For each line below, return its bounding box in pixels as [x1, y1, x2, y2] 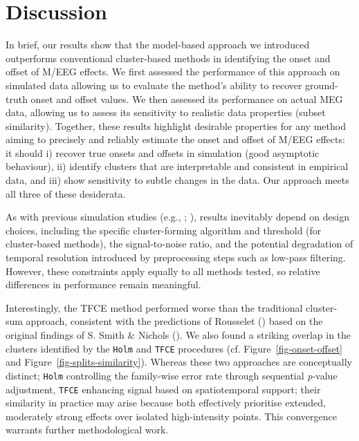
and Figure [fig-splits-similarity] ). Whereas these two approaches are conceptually [6, 355, 352, 369]
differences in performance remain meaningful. [6, 277, 201, 292]
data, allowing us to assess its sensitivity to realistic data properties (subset [6, 105, 326, 120]
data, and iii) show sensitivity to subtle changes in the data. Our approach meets [6, 173, 349, 187]
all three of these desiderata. [6, 186, 126, 200]
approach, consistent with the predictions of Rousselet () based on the [26, 314, 323, 328]
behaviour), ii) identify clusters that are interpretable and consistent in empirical [6, 159, 349, 173]
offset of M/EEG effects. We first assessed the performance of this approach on [6, 64, 340, 79]
